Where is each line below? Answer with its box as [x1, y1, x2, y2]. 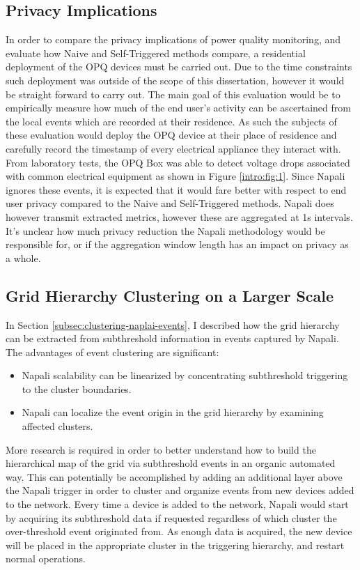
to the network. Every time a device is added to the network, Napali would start [6, 497, 349, 511]
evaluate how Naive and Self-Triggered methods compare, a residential [6, 45, 306, 60]
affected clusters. [22, 419, 93, 433]
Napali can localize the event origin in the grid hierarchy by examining [22, 405, 324, 419]
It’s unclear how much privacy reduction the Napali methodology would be [6, 223, 325, 238]
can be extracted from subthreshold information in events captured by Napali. [6, 331, 339, 346]
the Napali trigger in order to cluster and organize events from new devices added [6, 483, 354, 498]
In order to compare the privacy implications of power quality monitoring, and [6, 32, 341, 47]
